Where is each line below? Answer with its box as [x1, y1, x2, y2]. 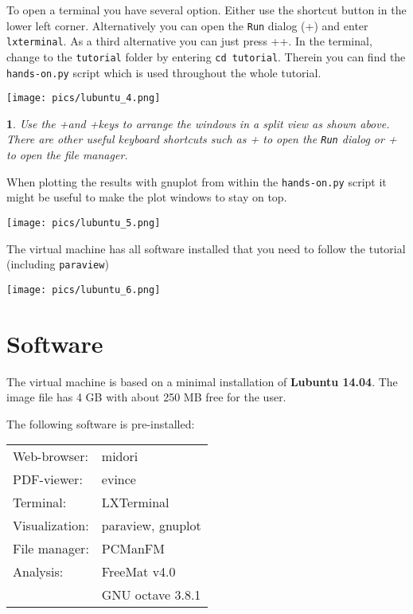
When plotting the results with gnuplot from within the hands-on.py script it [6, 173, 387, 190]
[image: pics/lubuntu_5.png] [6, 217, 161, 229]
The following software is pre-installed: [6, 415, 195, 432]
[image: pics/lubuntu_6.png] [6, 284, 161, 295]
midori [101, 447, 138, 466]
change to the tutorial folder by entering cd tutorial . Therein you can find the [6, 48, 406, 65]
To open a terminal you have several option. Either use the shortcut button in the [6, 2, 407, 18]
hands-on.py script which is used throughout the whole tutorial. [6, 64, 321, 80]
